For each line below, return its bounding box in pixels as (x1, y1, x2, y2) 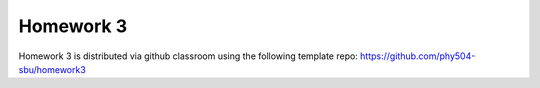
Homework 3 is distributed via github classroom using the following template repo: (18, 50, 359, 62)
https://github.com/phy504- (360, 50, 476, 62)
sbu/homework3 (18, 63, 87, 75)
